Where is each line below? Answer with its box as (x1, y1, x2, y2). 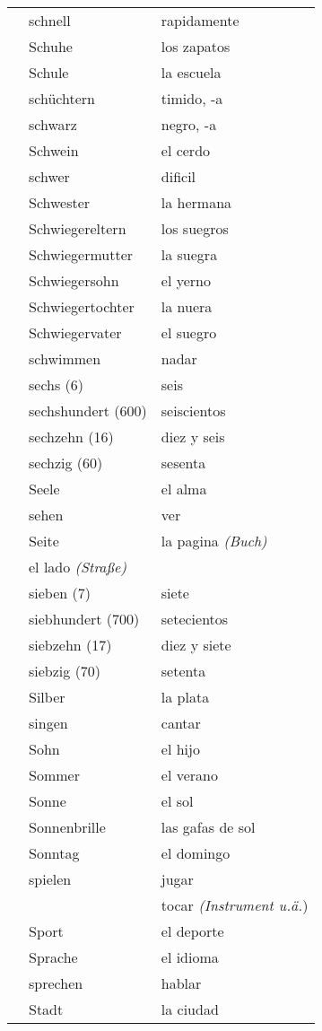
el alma (161, 478, 207, 499)
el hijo (161, 738, 200, 759)
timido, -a (161, 88, 223, 109)
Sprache (29, 947, 78, 967)
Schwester (29, 192, 91, 213)
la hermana (161, 192, 232, 213)
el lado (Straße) (29, 556, 127, 577)
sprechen (29, 973, 83, 993)
